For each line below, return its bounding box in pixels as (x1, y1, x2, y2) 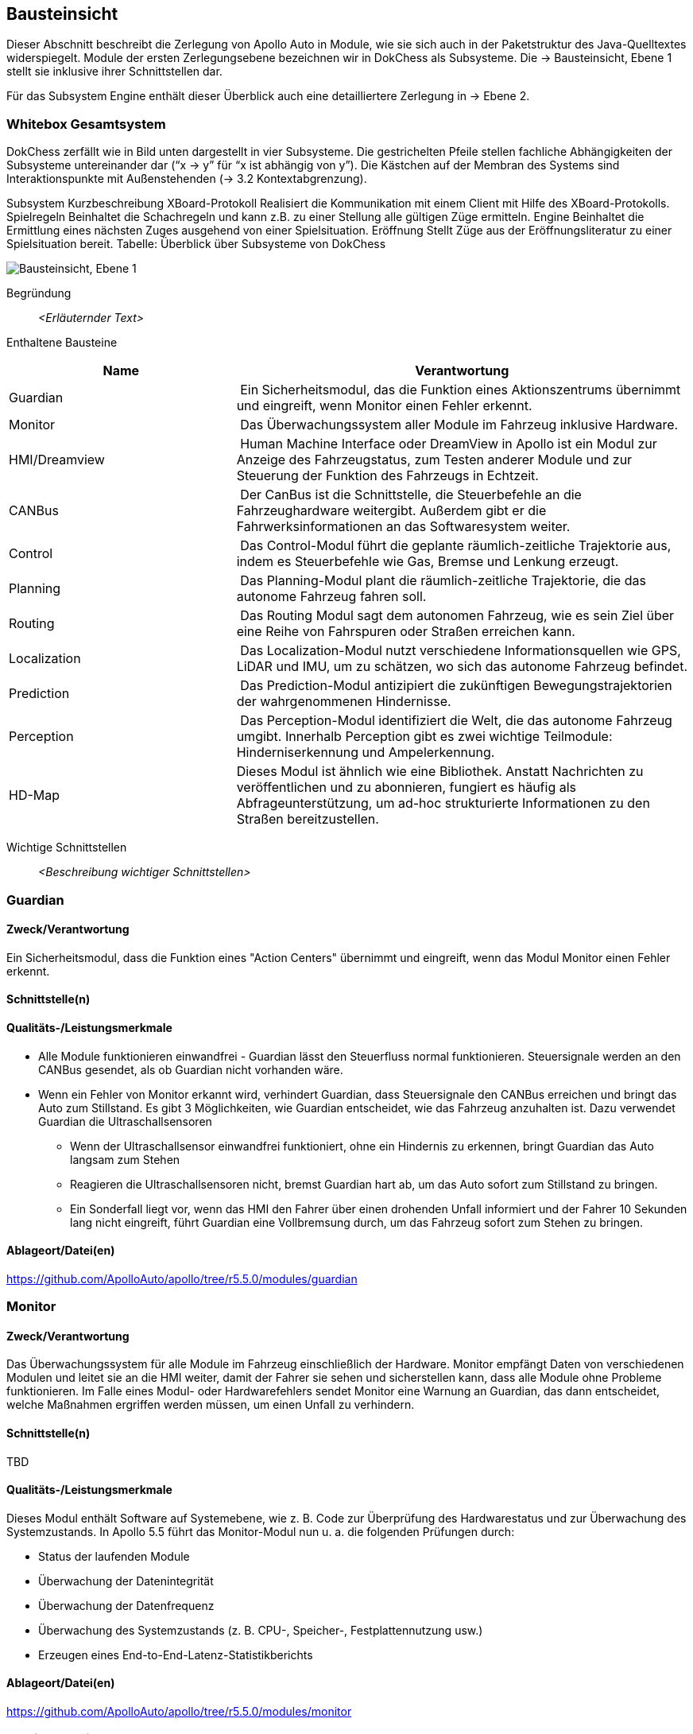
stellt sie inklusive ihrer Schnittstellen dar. (6, 64, 223, 79)
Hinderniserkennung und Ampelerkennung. (236, 744, 495, 761)
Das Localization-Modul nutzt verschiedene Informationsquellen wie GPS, (240, 642, 681, 659)
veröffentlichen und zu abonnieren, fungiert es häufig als (236, 779, 577, 796)
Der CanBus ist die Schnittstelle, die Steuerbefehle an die (240, 487, 582, 503)
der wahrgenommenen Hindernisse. (236, 693, 451, 710)
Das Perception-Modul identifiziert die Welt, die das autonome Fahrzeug (240, 712, 672, 729)
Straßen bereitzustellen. (236, 811, 379, 828)
